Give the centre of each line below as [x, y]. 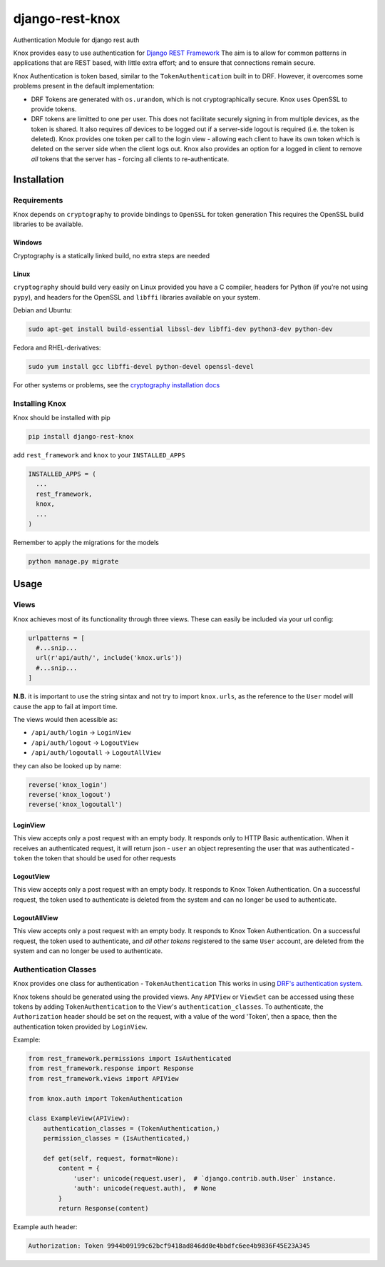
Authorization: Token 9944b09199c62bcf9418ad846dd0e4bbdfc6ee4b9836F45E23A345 [169, 1246]
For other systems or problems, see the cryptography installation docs [117, 385]
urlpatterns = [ [57, 638]
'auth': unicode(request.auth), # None [145, 1189]
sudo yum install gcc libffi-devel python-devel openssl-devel [141, 366]
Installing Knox [40, 403]
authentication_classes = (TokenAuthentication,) [132, 1128]
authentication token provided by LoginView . [80, 1027]
